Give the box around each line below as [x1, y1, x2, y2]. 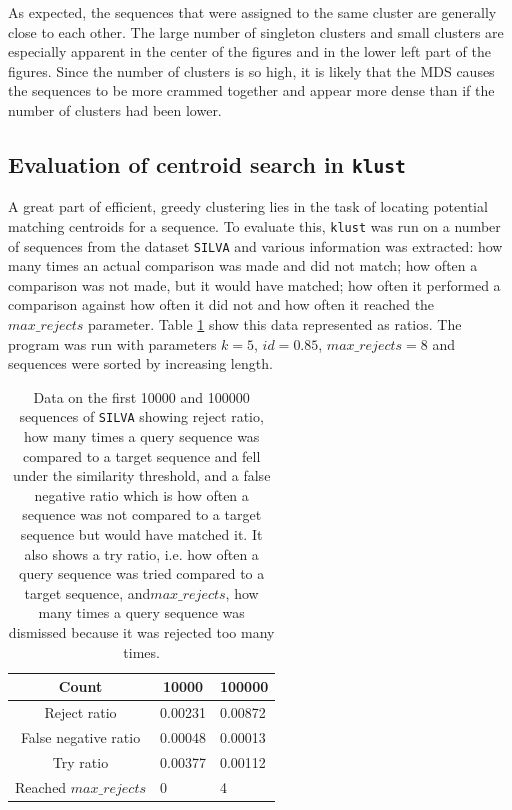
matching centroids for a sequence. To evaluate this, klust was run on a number [8, 215, 501, 236]
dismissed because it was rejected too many [8, 622, 275, 642]
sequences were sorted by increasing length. [8, 353, 273, 374]
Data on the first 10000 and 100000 [33, 386, 250, 407]
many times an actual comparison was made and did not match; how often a [8, 255, 478, 276]
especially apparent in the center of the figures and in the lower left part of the [8, 41, 491, 62]
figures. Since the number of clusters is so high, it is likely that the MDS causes [8, 60, 495, 81]
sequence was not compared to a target [22, 504, 262, 525]
